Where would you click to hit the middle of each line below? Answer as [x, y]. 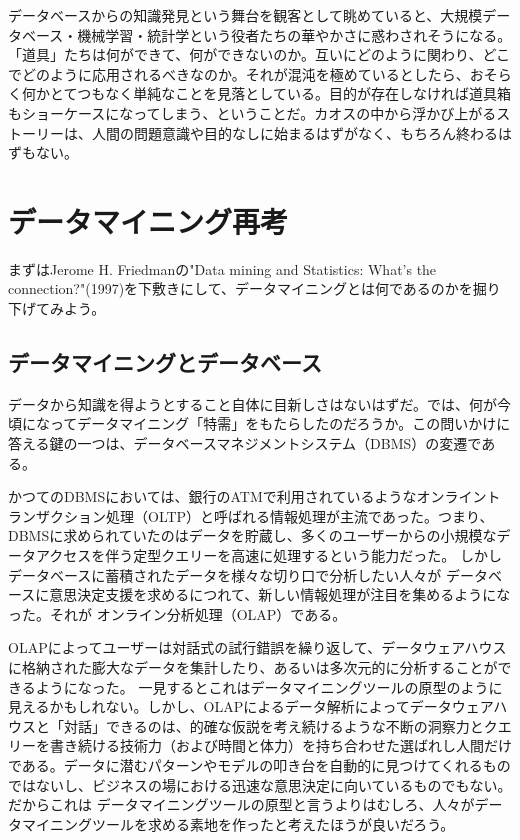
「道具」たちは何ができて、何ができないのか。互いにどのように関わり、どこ [259, 54]
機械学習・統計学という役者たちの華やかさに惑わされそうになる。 [294, 34]
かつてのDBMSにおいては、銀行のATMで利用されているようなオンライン [247, 496]
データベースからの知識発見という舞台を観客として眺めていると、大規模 [245, 15]
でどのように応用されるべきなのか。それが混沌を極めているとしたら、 [239, 73]
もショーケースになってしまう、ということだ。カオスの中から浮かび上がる [252, 112]
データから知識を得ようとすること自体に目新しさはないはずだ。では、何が [253, 403]
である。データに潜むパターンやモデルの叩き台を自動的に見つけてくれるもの [259, 764]
